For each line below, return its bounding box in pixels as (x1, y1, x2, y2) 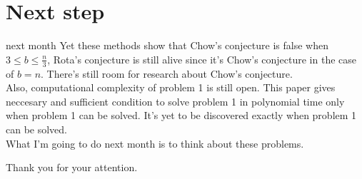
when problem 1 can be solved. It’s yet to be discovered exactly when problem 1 (6, 108, 357, 123)
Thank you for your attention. (6, 160, 138, 175)
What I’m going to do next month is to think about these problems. (6, 135, 304, 150)
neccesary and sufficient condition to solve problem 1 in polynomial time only (6, 93, 345, 108)
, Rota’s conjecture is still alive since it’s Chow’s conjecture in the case (47, 51, 357, 66)
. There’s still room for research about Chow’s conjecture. (41, 66, 293, 81)
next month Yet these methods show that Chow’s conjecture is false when (6, 38, 328, 53)
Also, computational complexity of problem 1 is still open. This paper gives (6, 80, 336, 95)
